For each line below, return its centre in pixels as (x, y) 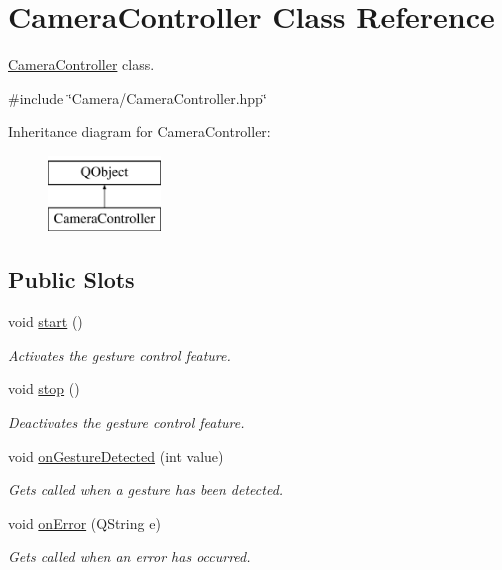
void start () (45, 321)
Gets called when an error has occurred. (129, 556)
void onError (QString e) (84, 522)
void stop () (44, 388)
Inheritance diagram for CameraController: (139, 131)
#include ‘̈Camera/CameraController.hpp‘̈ (137, 97)
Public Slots (71, 279)
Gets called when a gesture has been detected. (146, 489)
